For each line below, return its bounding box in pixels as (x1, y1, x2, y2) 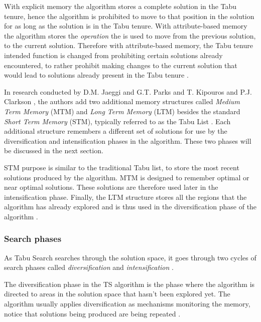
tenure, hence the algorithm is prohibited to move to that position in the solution (4, 11, 254, 21)
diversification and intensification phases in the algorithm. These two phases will (4, 135, 251, 146)
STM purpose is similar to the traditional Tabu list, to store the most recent (4, 162, 239, 172)
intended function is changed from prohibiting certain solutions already (4, 50, 223, 60)
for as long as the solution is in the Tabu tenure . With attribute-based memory (4, 21, 247, 31)
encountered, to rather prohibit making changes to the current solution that (4, 60, 237, 70)
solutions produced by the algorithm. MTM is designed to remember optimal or (4, 172, 249, 182)
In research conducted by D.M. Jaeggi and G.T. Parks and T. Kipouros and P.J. (4, 86, 252, 97)
